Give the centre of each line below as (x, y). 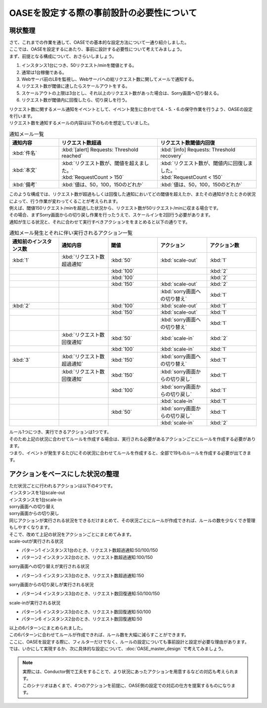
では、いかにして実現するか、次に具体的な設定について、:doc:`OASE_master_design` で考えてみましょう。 (117, 649)
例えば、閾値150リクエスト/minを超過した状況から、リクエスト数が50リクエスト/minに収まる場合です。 (115, 208)
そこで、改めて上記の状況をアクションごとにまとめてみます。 (72, 534)
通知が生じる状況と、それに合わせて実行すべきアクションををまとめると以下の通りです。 (100, 222)
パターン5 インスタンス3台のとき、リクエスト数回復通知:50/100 (86, 612)
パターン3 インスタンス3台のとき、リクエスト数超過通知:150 (83, 575)
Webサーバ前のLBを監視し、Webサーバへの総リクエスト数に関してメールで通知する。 (109, 79)
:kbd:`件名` (24, 153)
